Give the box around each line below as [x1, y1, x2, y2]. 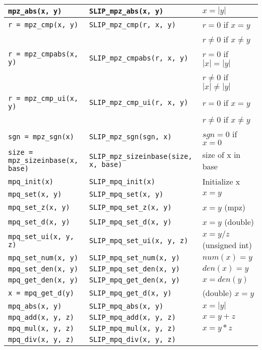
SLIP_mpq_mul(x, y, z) [89, 324, 176, 332]
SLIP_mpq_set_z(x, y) [89, 203, 172, 211]
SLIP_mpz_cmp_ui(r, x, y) [89, 98, 188, 106]
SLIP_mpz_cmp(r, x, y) [89, 20, 176, 29]
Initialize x [202, 176, 240, 187]
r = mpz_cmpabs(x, [8, 50, 79, 58]
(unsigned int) [202, 239, 252, 251]
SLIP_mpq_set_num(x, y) [89, 254, 180, 262]
